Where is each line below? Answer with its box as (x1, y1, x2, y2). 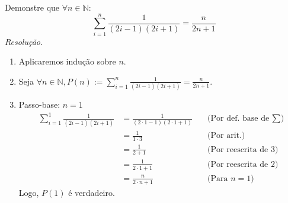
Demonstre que (5, 1, 60, 13)
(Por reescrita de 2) (207, 160, 279, 169)
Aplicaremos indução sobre (18, 55, 116, 67)
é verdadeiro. (68, 186, 115, 198)
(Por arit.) (207, 131, 245, 140)
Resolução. (5, 35, 43, 47)
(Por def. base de (207, 114, 270, 123)
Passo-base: (18, 98, 60, 111)
